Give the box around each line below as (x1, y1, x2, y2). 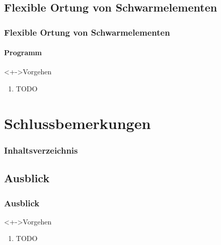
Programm (4, 47, 42, 58)
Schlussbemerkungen (4, 112, 151, 133)
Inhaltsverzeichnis (4, 144, 78, 156)
